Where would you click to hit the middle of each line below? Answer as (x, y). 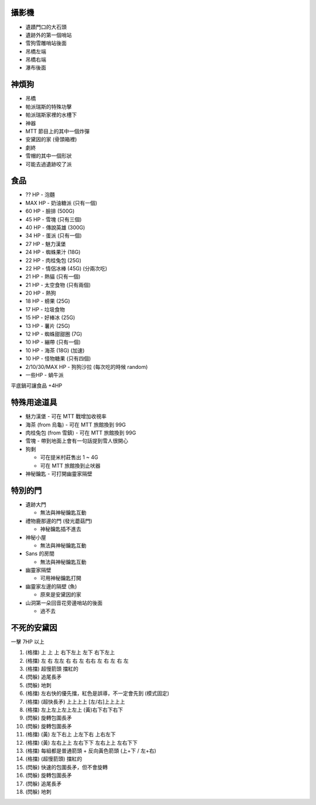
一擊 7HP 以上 (28, 642)
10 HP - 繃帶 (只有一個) (53, 342)
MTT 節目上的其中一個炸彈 (58, 131)
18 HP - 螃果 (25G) (48, 301)
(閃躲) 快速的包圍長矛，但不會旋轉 (67, 767)
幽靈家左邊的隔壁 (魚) (51, 586)
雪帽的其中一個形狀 (49, 156)
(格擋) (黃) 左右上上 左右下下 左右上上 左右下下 (82, 742)
